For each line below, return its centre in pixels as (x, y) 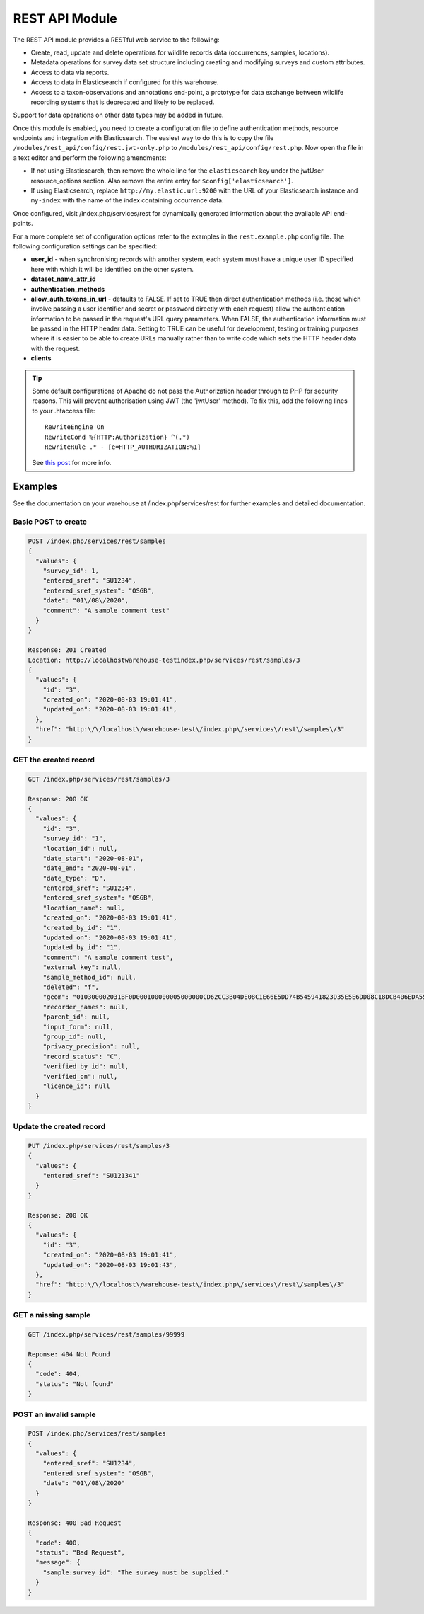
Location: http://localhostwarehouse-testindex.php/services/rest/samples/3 (164, 660)
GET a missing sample (52, 1315)
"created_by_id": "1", (82, 928)
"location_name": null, (84, 908)
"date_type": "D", (75, 878)
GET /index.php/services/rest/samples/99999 (106, 1334)
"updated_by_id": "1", (82, 948)
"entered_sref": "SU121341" (92, 1175)
